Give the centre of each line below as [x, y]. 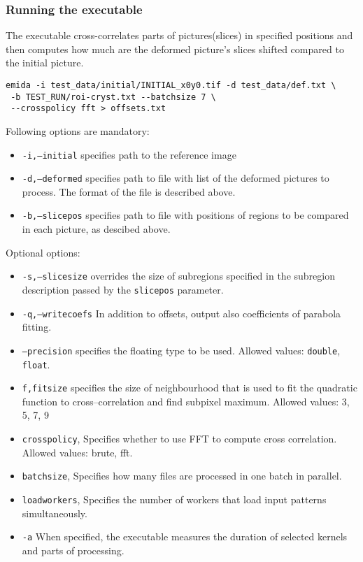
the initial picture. [45, 63]
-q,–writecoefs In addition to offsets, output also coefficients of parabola [181, 313]
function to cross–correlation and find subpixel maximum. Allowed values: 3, [186, 401]
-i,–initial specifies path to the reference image [129, 154]
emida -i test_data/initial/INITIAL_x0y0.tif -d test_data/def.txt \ [171, 85]
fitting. [37, 327]
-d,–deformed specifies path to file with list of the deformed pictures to [176, 178]
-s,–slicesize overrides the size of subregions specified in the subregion [178, 276]
